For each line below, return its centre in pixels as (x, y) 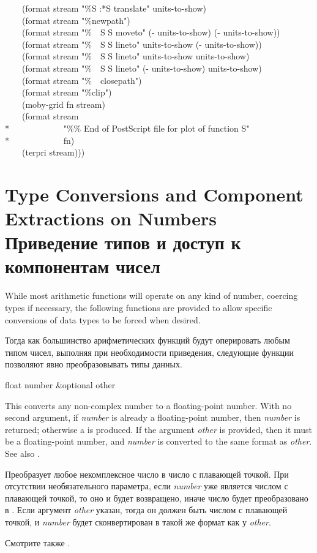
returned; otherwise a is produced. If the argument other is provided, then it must (159, 429)
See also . (22, 453)
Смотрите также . (38, 542)
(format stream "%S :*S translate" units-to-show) (114, 8)
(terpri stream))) (53, 152)
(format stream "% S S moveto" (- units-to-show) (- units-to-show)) (151, 32)
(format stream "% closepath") (82, 80)
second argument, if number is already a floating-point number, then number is (153, 417)
